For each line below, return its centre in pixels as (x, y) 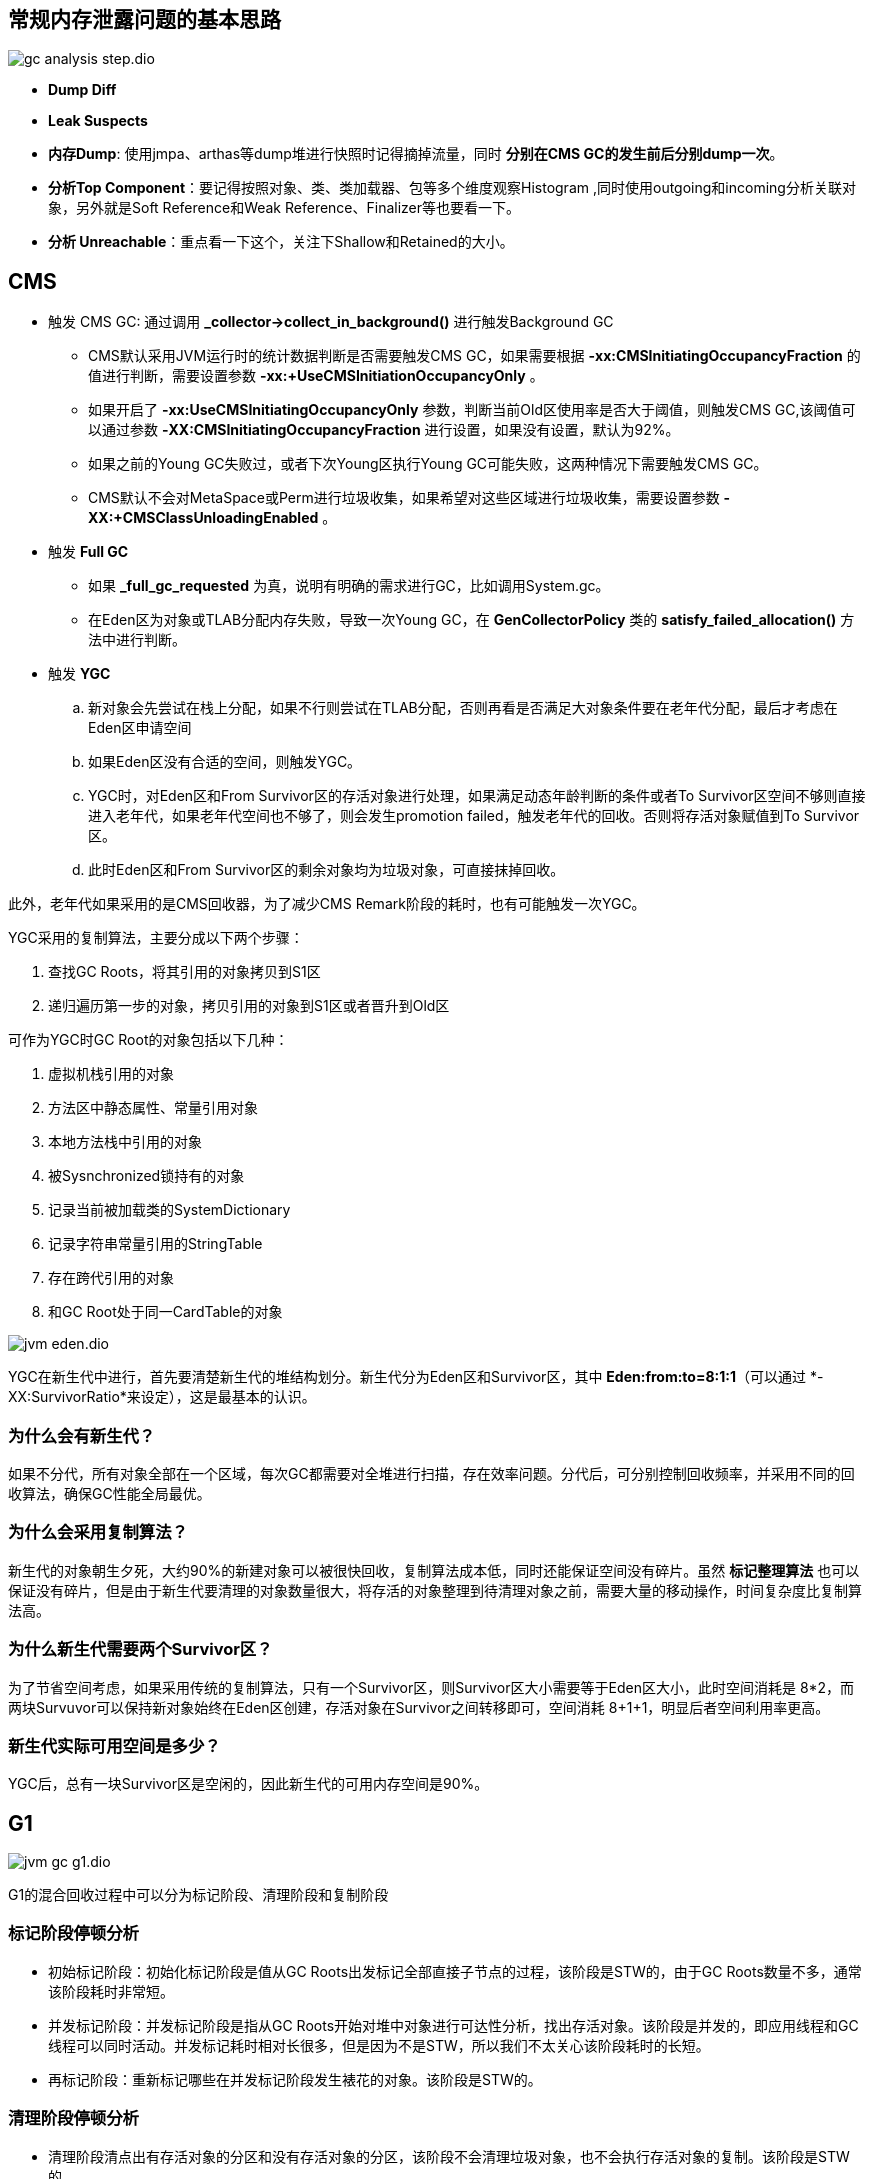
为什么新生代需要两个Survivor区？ (140, 1649)
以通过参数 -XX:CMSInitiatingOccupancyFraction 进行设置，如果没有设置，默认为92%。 (384, 430)
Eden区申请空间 (140, 728)
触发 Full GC (88, 552)
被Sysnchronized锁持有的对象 (146, 1176)
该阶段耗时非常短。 (111, 1991)
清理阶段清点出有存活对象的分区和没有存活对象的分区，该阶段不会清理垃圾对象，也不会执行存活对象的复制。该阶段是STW (449, 2156)
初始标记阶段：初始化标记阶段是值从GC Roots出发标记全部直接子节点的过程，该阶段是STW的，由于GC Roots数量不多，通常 (455, 1971)
